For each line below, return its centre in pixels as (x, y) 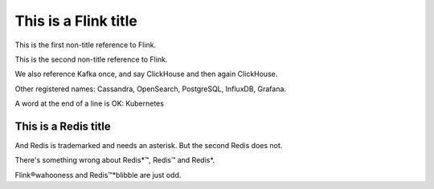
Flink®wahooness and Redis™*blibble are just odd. (98, 175)
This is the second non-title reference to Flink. (91, 59)
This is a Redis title (63, 126)
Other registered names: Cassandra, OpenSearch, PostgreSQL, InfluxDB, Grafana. (151, 89)
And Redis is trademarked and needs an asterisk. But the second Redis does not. (149, 146)
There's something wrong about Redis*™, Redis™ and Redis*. (115, 160)
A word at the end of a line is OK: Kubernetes (90, 103)
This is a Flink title (76, 21)
